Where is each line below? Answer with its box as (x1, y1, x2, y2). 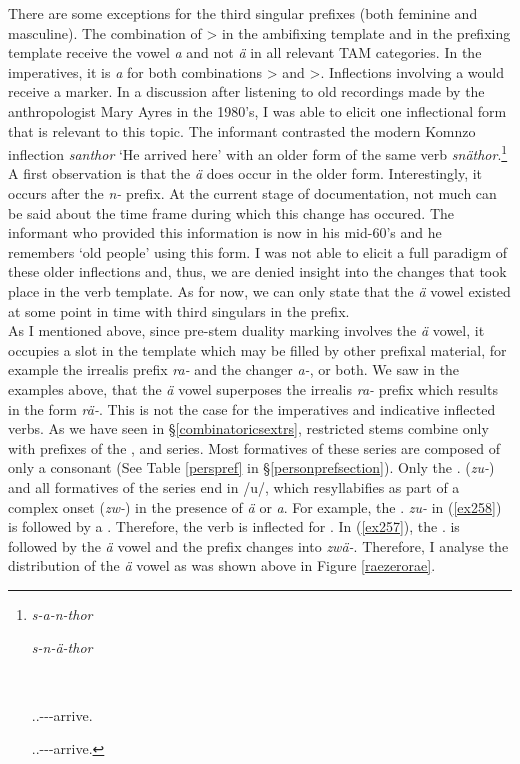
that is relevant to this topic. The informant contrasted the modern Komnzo (8, 120, 476, 141)
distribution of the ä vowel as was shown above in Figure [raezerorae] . (8, 555, 436, 576)
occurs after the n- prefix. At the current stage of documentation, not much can (8, 183, 497, 203)
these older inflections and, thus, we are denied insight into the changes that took (8, 261, 507, 282)
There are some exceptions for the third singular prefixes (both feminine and (8, 3, 478, 23)
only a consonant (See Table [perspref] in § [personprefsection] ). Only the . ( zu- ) (8, 457, 495, 478)
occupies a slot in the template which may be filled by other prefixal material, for (8, 339, 507, 360)
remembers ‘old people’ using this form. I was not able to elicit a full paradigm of (8, 241, 508, 262)
